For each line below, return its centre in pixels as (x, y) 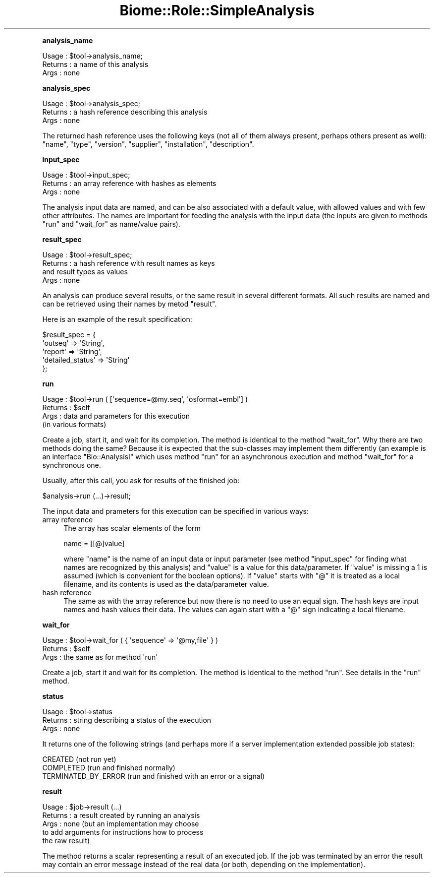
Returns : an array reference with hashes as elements (129, 183)
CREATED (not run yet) (79, 759)
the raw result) (66, 840)
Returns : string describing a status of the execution (127, 720)
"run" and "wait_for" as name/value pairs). (111, 224)
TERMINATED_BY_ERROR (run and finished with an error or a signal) (154, 776)
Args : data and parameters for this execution (116, 416)
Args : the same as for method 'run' (100, 657)
